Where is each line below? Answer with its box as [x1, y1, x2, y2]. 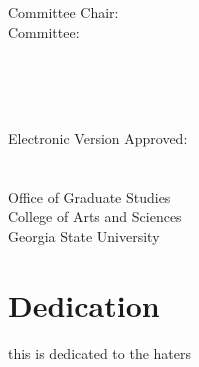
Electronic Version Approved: [8, 127, 188, 148]
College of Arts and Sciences [8, 206, 182, 227]
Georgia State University [8, 225, 160, 246]
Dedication [8, 284, 160, 325]
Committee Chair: [8, 2, 119, 22]
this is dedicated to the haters [8, 342, 192, 363]
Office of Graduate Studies [8, 186, 171, 207]
